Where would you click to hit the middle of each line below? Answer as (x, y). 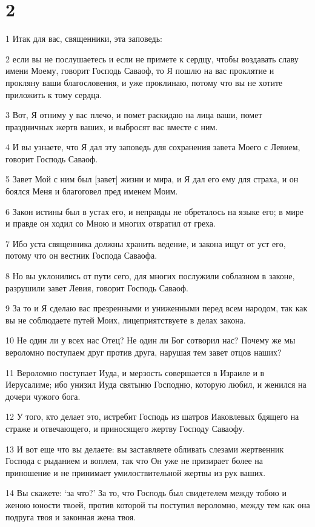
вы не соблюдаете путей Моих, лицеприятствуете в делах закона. (126, 320)
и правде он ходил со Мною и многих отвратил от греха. (111, 223)
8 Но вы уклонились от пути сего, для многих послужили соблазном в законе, (150, 276)
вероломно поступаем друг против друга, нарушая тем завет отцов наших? (144, 352)
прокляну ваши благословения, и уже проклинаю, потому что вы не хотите (144, 82)
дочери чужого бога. (43, 396)
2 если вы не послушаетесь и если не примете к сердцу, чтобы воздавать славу (152, 58)
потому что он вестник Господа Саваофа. (81, 255)
